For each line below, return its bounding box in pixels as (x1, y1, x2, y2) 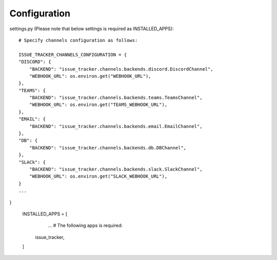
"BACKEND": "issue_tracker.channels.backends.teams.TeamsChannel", (29, 95, 203, 101)
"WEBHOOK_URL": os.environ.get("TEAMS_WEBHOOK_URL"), (29, 102, 168, 107)
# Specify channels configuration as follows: (18, 37, 138, 43)
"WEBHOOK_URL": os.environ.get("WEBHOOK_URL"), (29, 73, 151, 79)
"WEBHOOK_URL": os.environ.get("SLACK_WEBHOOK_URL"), (29, 174, 168, 179)
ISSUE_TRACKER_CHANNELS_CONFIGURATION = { (18, 52, 127, 57)
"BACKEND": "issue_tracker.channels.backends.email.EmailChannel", (29, 123, 203, 129)
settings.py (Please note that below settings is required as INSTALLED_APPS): (9, 26, 174, 32)
